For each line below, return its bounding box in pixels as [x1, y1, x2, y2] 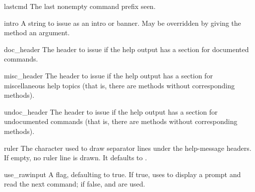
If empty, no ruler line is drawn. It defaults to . [4, 152, 147, 163]
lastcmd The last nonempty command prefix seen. [4, 1, 156, 11]
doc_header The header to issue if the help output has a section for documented [4, 44, 249, 54]
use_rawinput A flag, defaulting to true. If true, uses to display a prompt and [4, 169, 241, 179]
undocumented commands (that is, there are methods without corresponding [4, 116, 238, 127]
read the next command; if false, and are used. [4, 179, 145, 189]
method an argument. [4, 27, 70, 38]
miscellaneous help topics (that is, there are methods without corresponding [4, 80, 235, 90]
